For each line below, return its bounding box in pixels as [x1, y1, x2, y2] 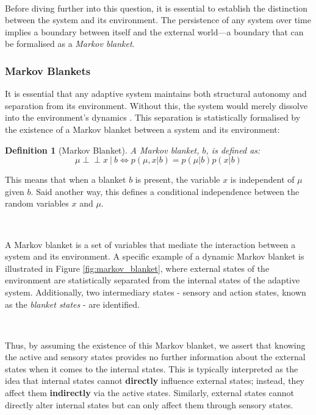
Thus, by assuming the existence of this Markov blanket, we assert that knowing [5, 338, 306, 351]
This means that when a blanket [5, 173, 126, 186]
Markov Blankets [5, 63, 91, 78]
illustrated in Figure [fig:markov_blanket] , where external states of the [5, 261, 270, 274]
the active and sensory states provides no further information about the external [5, 350, 306, 363]
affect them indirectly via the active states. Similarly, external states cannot [5, 386, 294, 399]
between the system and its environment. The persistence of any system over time [5, 13, 311, 26]
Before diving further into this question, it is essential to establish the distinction [5, 1, 308, 14]
